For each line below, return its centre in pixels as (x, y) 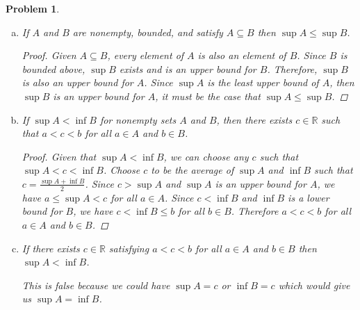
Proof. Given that (59, 156)
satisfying (129, 248)
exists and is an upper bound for (188, 68)
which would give (314, 285)
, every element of (146, 55)
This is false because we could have (96, 285)
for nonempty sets (138, 119)
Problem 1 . (33, 8)
